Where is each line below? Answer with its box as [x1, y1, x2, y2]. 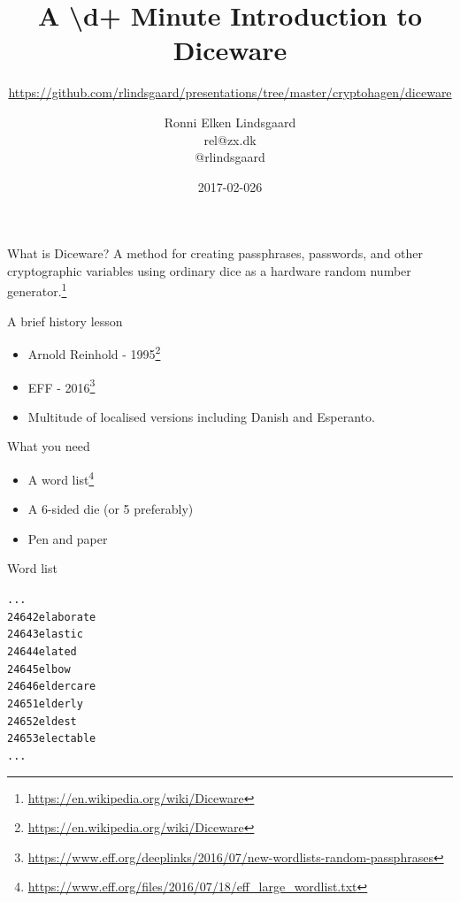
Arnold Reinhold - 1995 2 [27, 342, 161, 363]
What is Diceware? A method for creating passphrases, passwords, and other [7, 244, 424, 263]
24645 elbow [7, 662, 71, 676]
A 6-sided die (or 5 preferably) [27, 500, 194, 518]
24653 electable [7, 732, 96, 745]
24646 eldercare [7, 680, 96, 693]
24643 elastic [7, 628, 83, 641]
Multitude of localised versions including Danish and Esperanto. [27, 407, 375, 425]
